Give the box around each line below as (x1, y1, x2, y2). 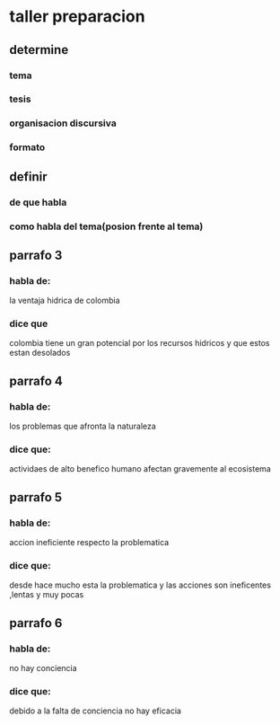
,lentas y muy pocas (9, 589, 84, 600)
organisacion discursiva (9, 117, 117, 129)
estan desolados (9, 348, 71, 358)
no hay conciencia (9, 663, 78, 674)
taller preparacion (9, 6, 145, 27)
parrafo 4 (9, 373, 63, 388)
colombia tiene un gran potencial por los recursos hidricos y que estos (9, 338, 270, 349)
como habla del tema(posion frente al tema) (9, 220, 204, 233)
